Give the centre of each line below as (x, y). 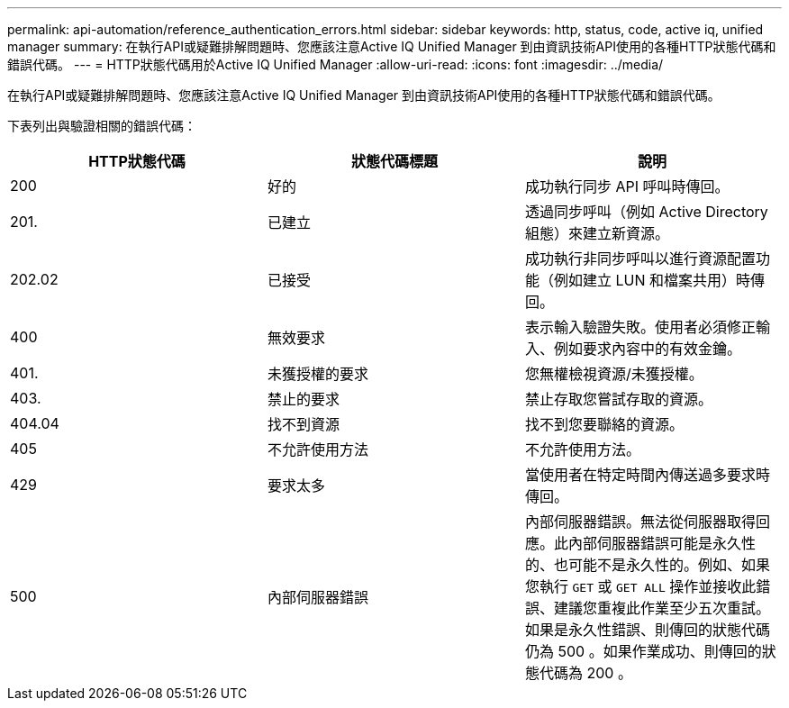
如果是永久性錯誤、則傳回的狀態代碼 (647, 630)
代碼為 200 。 (585, 673)
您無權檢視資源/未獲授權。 (614, 374)
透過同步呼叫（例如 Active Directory (646, 212)
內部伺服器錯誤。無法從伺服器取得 (640, 522)
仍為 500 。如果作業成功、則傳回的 (643, 651)
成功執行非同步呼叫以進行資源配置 (640, 259)
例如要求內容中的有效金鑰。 (647, 349)
